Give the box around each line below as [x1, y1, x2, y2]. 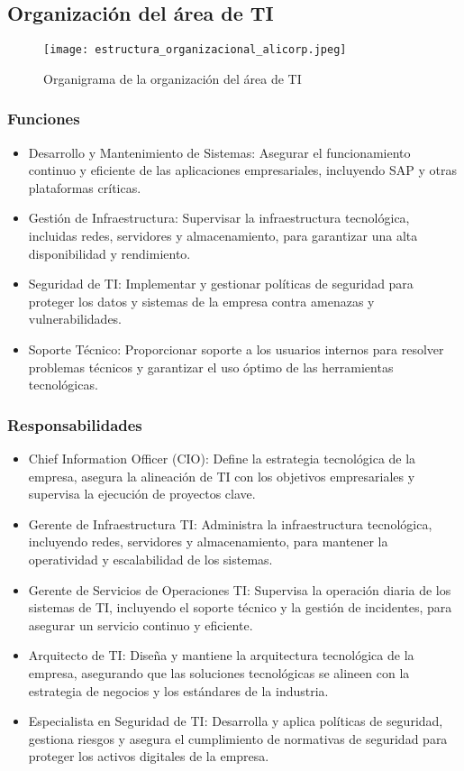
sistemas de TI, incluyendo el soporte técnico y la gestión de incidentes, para [28, 598, 452, 617]
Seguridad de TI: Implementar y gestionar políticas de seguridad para [28, 274, 414, 293]
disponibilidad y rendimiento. [28, 243, 191, 262]
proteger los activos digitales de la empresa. [28, 747, 269, 766]
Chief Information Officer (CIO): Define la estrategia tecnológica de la [28, 449, 416, 468]
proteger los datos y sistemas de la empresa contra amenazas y [28, 291, 375, 310]
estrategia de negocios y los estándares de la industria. [28, 681, 329, 700]
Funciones [7, 107, 80, 130]
